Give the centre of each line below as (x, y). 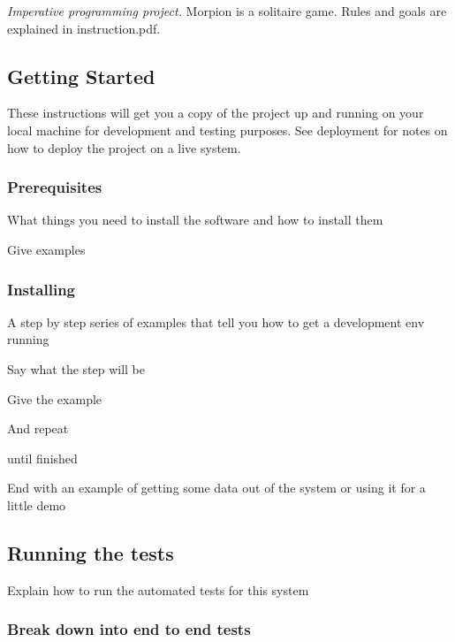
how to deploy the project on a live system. (124, 147)
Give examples (46, 249)
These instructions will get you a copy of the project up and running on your (216, 113)
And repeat (38, 428)
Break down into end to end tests (129, 629)
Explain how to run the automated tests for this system (158, 589)
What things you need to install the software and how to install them (195, 220)
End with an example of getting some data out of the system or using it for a (216, 488)
